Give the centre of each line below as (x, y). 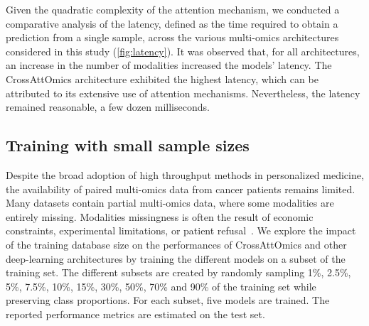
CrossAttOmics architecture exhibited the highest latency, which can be (162, 78)
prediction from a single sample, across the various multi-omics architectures (172, 37)
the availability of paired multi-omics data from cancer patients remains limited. (181, 189)
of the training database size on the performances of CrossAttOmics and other (176, 244)
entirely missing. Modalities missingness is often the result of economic (160, 216)
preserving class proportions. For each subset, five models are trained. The (168, 300)
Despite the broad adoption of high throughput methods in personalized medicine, (185, 174)
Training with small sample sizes (128, 145)
